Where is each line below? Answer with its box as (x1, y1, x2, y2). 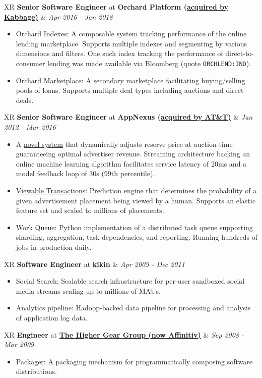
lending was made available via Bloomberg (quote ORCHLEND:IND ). (47, 58, 251, 68)
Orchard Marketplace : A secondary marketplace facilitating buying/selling (16, 75, 245, 85)
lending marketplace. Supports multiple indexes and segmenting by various (16, 38, 247, 48)
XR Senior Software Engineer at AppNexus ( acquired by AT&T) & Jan (4, 112, 253, 122)
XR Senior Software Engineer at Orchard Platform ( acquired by (4, 2, 229, 12)
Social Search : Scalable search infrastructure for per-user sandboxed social (16, 276, 245, 286)
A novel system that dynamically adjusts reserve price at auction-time (16, 138, 233, 149)
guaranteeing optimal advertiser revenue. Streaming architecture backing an (16, 148, 250, 159)
